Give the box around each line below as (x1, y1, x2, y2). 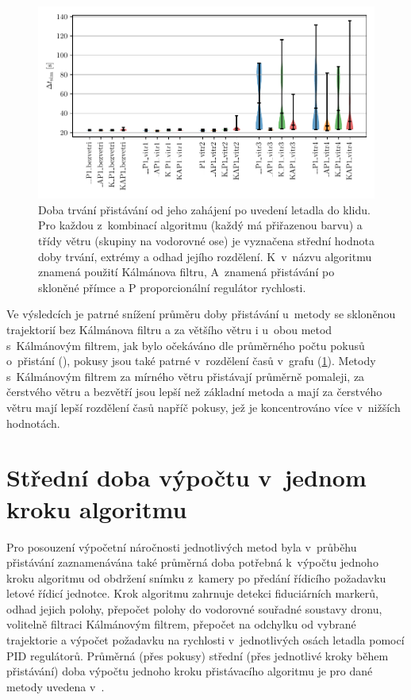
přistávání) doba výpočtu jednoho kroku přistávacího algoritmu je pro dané (6, 663, 373, 679)
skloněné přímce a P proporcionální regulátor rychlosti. (38, 279, 306, 295)
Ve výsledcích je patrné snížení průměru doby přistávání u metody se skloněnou (6, 306, 396, 322)
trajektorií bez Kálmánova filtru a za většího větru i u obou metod (6, 321, 332, 338)
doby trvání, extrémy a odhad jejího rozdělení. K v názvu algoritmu (38, 248, 372, 264)
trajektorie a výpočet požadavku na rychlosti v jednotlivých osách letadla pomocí (6, 632, 405, 648)
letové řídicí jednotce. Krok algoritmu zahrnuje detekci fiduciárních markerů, (6, 585, 378, 602)
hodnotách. (6, 414, 60, 431)
